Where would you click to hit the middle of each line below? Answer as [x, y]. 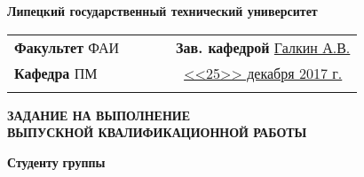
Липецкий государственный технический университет [162, 11]
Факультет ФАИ [67, 47]
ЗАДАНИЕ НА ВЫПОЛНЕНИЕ [99, 115]
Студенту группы [56, 162]
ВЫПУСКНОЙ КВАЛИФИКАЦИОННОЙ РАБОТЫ [157, 132]
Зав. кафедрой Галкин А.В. [263, 47]
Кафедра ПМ [56, 73]
